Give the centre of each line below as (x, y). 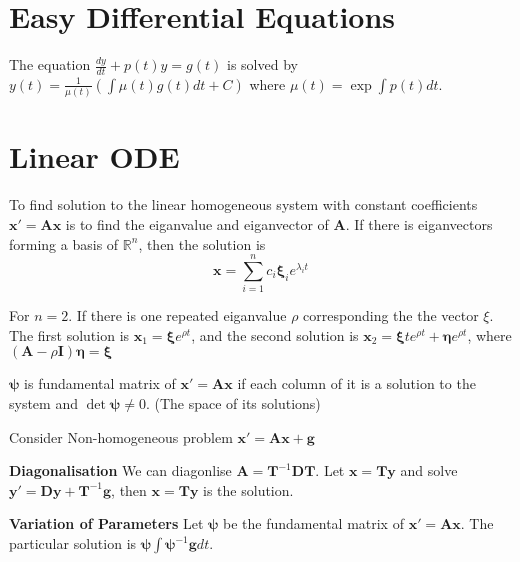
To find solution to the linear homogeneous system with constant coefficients (243, 204)
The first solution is (69, 334)
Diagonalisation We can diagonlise (120, 470)
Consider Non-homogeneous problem (121, 436)
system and (43, 403)
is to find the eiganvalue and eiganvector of (197, 223)
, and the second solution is (275, 334)
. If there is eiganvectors (419, 223)
